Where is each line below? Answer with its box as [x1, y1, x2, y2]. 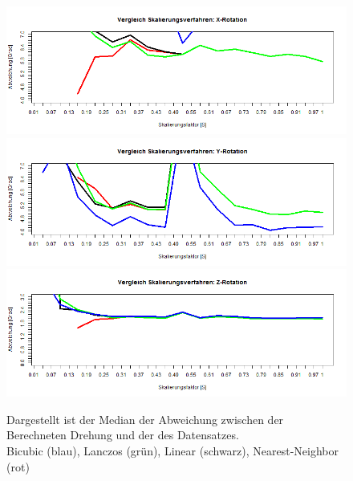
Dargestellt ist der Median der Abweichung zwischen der [6, 410, 284, 427]
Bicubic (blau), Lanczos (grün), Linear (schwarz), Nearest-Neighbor [6, 442, 339, 459]
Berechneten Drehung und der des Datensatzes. [6, 426, 239, 443]
